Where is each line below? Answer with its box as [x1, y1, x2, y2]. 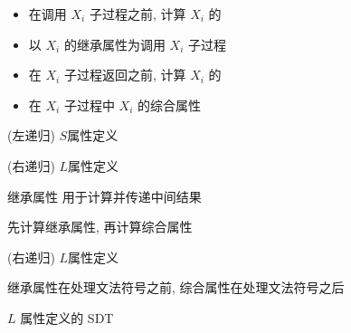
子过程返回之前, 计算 [63, 65, 186, 84]
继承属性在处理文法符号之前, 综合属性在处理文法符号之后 [7, 278, 345, 297]
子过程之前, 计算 [89, 5, 186, 23]
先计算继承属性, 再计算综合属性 [7, 217, 193, 236]
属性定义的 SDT [20, 308, 114, 327]
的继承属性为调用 [63, 34, 166, 53]
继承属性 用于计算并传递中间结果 [7, 186, 202, 205]
